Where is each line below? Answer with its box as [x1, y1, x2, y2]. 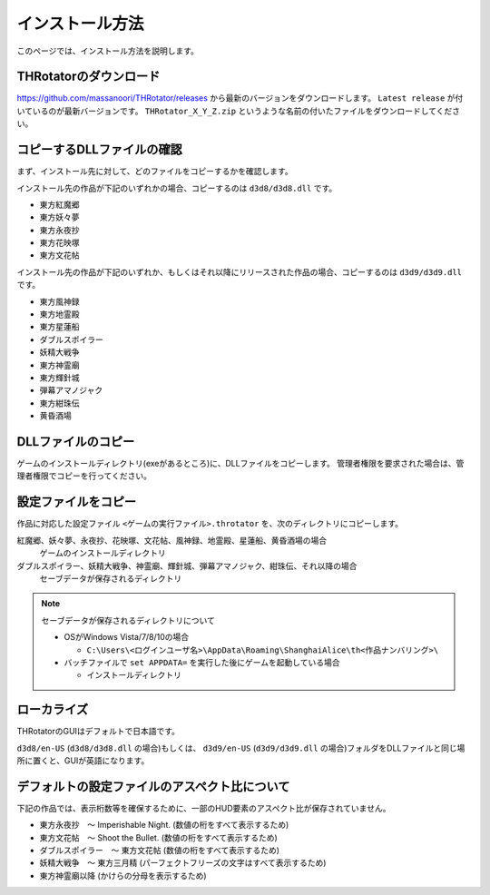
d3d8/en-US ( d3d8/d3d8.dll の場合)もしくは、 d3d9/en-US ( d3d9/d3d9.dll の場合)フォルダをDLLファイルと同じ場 [16, 743, 465, 753]
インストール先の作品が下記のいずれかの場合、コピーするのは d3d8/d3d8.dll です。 [16, 182, 338, 193]
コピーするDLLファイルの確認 [16, 142, 182, 158]
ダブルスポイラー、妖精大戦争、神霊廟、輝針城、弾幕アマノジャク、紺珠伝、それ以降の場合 [16, 560, 358, 571]
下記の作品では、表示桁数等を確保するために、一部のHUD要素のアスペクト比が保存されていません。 [16, 802, 391, 813]
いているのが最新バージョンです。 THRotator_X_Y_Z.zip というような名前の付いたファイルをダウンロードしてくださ [16, 105, 461, 116]
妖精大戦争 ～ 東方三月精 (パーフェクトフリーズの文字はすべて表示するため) [39, 858, 327, 869]
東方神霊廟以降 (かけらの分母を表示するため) [39, 870, 208, 880]
